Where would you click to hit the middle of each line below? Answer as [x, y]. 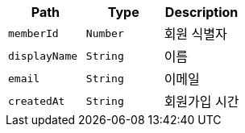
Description [201, 12]
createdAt [37, 101]
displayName [43, 56]
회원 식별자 [195, 34]
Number [105, 33]
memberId [33, 33]
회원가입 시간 [201, 102]
